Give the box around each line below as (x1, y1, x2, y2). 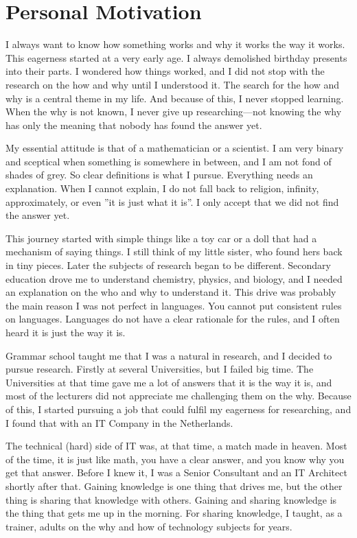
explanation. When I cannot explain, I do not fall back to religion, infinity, (5, 181, 319, 196)
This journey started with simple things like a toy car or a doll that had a (5, 231, 317, 245)
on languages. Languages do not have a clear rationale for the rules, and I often (5, 312, 340, 326)
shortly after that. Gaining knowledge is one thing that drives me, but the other (5, 478, 343, 493)
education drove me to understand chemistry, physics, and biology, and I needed (5, 271, 343, 285)
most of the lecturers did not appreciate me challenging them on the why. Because (5, 388, 352, 403)
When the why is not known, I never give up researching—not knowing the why (5, 104, 342, 119)
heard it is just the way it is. (5, 325, 126, 339)
